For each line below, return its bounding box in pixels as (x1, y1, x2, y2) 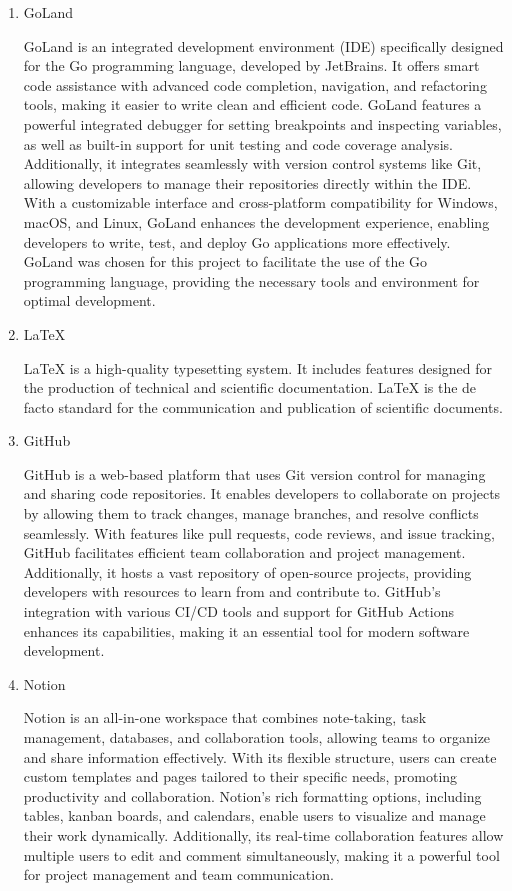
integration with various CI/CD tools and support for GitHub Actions (23, 601, 454, 622)
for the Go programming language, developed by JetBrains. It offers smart (23, 55, 480, 76)
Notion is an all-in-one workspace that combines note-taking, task (23, 707, 427, 728)
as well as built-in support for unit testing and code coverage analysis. (23, 133, 453, 154)
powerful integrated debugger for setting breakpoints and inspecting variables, (23, 113, 502, 134)
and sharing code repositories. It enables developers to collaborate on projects (23, 483, 501, 504)
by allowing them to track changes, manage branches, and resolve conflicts (23, 503, 479, 524)
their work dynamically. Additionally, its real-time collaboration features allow (23, 824, 504, 845)
